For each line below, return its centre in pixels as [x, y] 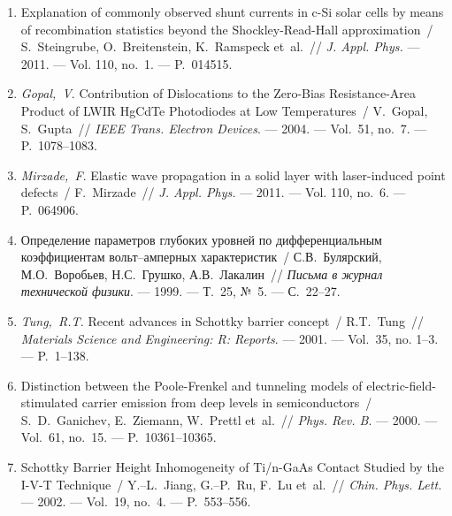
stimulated [50, 402]
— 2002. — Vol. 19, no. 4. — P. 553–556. [136, 501]
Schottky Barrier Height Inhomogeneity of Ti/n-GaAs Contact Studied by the [232, 467]
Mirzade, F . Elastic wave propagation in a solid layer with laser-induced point [233, 175]
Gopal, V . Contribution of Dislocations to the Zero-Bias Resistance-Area [218, 93]
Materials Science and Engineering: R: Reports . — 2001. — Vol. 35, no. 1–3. [230, 338]
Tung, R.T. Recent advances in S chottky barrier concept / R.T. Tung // [222, 320]
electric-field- [401, 385]
